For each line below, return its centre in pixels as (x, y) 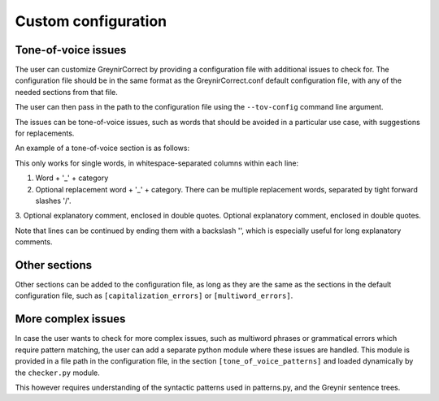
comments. (34, 242)
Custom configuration (91, 21)
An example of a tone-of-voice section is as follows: (102, 148)
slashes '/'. (54, 200)
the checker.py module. (58, 373)
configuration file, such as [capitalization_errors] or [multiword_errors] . (154, 295)
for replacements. (45, 133)
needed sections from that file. (66, 92)
